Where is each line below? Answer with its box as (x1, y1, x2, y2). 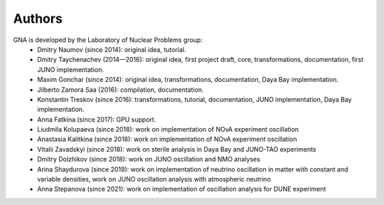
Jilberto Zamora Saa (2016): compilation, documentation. (37, 85, 204, 94)
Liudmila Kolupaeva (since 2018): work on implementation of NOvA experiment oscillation (37, 125, 299, 134)
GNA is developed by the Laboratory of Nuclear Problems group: (13, 36, 203, 44)
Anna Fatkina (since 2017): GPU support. (37, 115, 156, 124)
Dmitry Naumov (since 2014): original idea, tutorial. (37, 45, 186, 53)
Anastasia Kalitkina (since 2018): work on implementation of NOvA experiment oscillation (37, 135, 297, 144)
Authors (13, 11, 63, 26)
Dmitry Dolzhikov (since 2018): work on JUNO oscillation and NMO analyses (37, 155, 261, 164)
